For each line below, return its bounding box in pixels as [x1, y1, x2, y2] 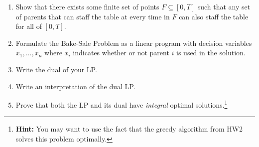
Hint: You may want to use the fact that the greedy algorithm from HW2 [15, 124, 243, 134]
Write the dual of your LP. [15, 64, 97, 74]
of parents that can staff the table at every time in [15, 11, 170, 21]
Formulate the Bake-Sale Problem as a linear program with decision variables [15, 37, 252, 48]
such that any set [197, 1, 251, 11]
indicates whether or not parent [73, 47, 169, 58]
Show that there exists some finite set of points [15, 1, 159, 11]
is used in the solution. [176, 47, 246, 58]
